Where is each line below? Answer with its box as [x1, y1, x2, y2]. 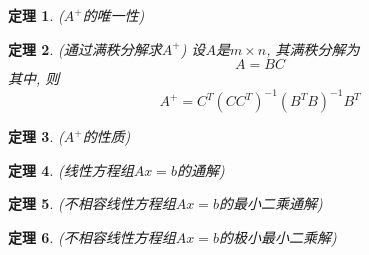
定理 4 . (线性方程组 [8, 159, 134, 180]
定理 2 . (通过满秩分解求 [8, 38, 162, 59]
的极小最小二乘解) [218, 227, 337, 248]
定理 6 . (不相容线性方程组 [8, 227, 176, 248]
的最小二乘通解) [218, 193, 323, 214]
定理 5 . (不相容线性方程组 [8, 193, 176, 214]
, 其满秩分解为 [266, 38, 360, 59]
